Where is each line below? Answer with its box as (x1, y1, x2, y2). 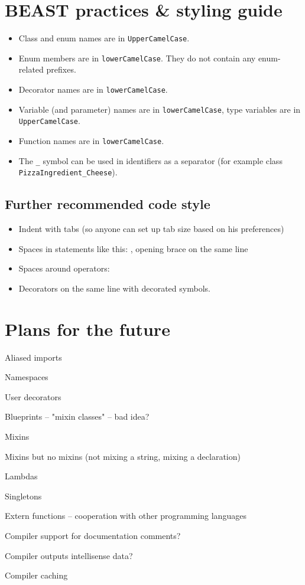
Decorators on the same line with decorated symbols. (18, 282, 210, 294)
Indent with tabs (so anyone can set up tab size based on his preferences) (18, 223, 284, 235)
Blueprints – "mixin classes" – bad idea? (5, 410, 150, 423)
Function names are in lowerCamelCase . (18, 135, 164, 146)
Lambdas (5, 470, 38, 482)
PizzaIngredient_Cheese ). (18, 166, 118, 178)
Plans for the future (5, 316, 170, 341)
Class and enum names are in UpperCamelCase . (18, 32, 190, 44)
